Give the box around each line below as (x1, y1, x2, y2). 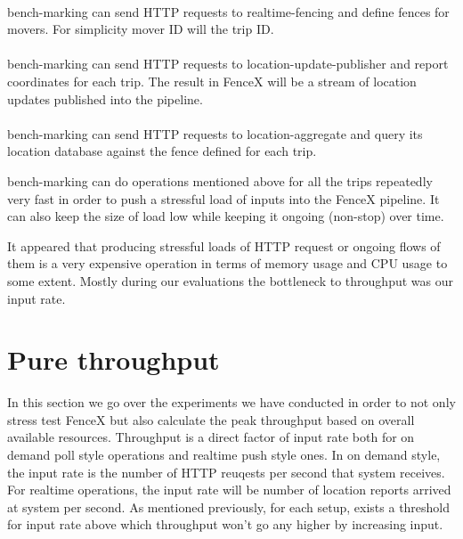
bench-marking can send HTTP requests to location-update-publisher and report (7, 54, 449, 73)
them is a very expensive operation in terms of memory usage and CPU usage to (7, 254, 448, 273)
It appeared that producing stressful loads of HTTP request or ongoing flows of (7, 236, 441, 255)
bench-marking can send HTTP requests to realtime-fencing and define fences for (7, 2, 450, 20)
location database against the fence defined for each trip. (7, 142, 317, 160)
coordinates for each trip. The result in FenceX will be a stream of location (7, 71, 417, 90)
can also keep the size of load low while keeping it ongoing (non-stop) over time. (7, 207, 444, 225)
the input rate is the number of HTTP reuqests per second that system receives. (7, 462, 445, 481)
